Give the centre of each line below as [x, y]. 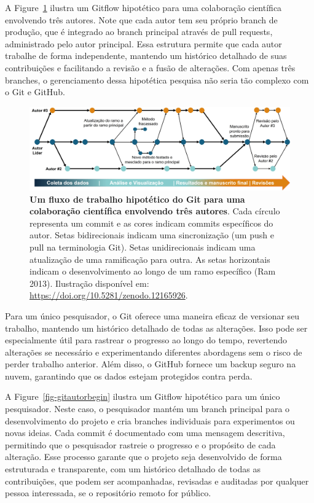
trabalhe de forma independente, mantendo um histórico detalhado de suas [146, 56]
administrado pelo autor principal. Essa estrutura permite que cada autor [143, 43]
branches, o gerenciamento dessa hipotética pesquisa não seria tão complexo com [157, 80]
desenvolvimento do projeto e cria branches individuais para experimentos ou [150, 420]
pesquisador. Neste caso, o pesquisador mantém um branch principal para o [147, 409]
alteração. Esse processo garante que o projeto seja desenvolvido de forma [143, 457]
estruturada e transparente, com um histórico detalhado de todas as [133, 469]
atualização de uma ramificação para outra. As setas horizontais [150, 259]
